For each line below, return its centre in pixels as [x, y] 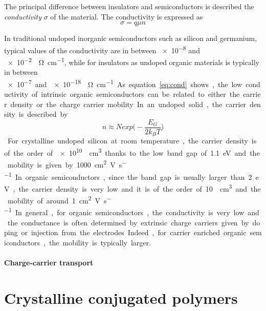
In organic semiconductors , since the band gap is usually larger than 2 [134, 177]
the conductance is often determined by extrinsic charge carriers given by [128, 222]
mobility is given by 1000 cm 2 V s [65, 164]
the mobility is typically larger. [100, 242]
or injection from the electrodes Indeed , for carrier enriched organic [134, 232]
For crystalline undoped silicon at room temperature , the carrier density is [132, 141]
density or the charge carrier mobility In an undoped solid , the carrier [128, 104]
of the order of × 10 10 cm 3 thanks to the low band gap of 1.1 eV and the [132, 152]
